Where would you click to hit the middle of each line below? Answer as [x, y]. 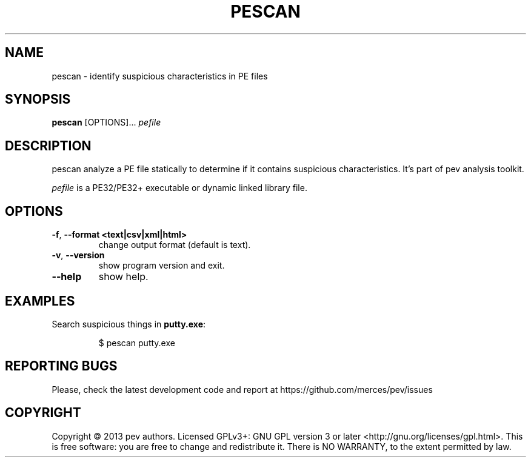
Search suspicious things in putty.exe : [129, 324]
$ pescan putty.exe [137, 343]
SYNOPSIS [38, 99]
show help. [123, 277]
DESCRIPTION [48, 146]
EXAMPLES [40, 301]
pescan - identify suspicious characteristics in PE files [160, 76]
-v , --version [78, 255]
